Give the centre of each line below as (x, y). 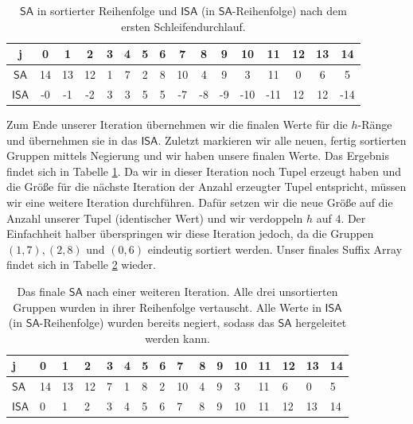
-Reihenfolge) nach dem (289, 10)
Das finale (41, 291)
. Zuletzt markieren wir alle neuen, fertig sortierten (282, 140)
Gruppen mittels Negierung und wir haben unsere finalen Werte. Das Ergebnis (198, 156)
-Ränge (375, 124)
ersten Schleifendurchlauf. (183, 26)
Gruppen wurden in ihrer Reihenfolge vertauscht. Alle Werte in (167, 307)
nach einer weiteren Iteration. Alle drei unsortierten (212, 291)
